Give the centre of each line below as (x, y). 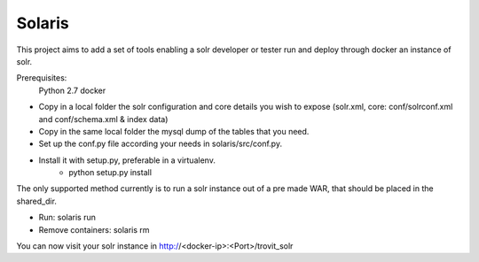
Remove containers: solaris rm (94, 229)
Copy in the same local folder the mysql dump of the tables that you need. (174, 131)
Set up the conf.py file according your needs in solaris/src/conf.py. (161, 144)
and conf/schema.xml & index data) (103, 119)
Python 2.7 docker (72, 90)
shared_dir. (37, 201)
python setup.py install (110, 173)
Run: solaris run (67, 218)
